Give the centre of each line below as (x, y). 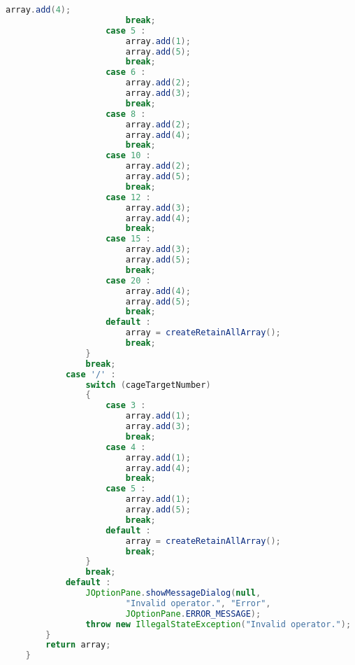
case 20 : (128, 280)
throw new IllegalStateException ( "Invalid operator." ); (218, 624)
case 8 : (126, 114)
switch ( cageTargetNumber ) (148, 385)
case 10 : (128, 156)
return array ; (78, 645)
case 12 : (128, 197)
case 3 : (126, 406)
